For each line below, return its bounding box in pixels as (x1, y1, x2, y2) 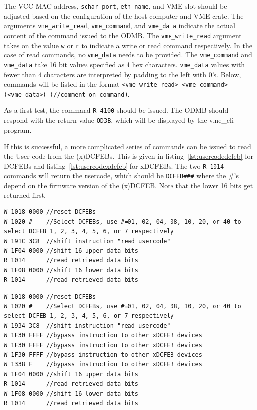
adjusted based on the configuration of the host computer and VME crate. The (4, 10, 244, 21)
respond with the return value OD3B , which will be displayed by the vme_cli (4, 115, 234, 125)
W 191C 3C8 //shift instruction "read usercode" (4, 237, 171, 245)
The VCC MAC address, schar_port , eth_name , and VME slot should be (4, 1, 227, 11)
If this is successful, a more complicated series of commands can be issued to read (4, 141, 251, 152)
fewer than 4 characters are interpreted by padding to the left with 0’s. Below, (4, 69, 241, 79)
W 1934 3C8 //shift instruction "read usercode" (4, 322, 171, 329)
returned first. (4, 190, 46, 200)
